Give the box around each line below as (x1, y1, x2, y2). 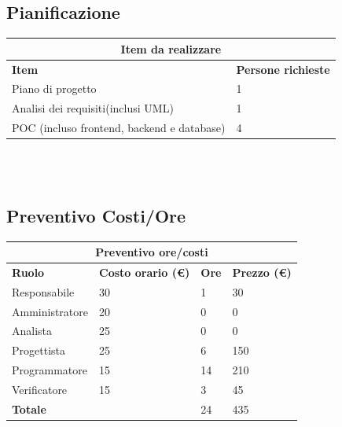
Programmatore (12, 362, 87, 378)
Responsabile (12, 283, 75, 300)
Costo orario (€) (99, 263, 190, 280)
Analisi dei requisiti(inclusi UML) (12, 100, 174, 116)
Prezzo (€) (232, 263, 292, 280)
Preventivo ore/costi (95, 244, 208, 260)
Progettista (12, 342, 65, 359)
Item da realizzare (120, 40, 222, 57)
